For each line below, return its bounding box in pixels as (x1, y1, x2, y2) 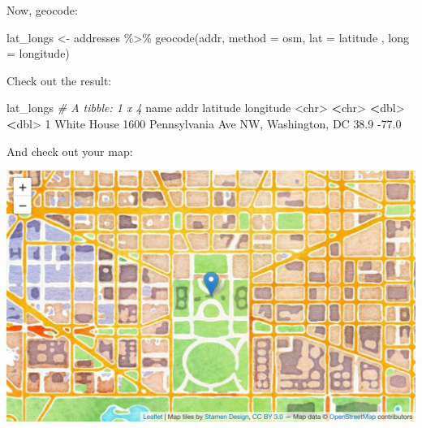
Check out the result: (6, 71, 112, 89)
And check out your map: (6, 142, 133, 159)
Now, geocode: (6, 2, 78, 18)
